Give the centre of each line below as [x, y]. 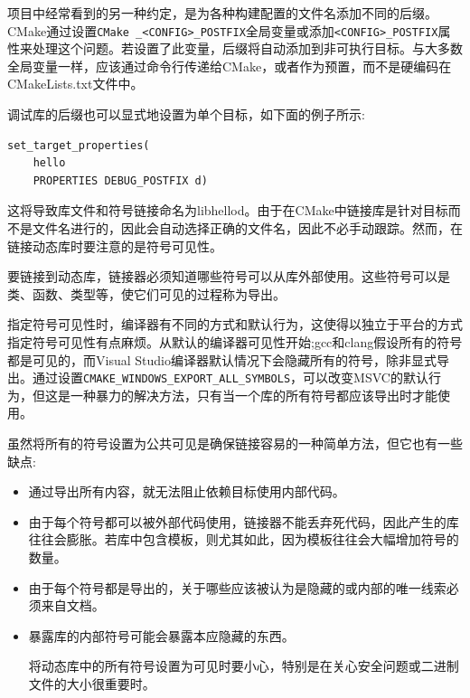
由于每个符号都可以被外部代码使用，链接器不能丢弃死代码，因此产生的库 [244, 521]
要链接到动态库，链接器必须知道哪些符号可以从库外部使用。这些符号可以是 [229, 276]
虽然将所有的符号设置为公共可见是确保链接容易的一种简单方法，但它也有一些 [235, 443]
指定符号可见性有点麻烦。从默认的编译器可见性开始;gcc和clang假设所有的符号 [235, 341]
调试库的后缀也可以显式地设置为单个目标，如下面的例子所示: [186, 114]
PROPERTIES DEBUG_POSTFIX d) [120, 180]
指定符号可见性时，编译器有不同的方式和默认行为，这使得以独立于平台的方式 [235, 324]
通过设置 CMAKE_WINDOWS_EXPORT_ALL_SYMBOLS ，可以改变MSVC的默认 [230, 377]
